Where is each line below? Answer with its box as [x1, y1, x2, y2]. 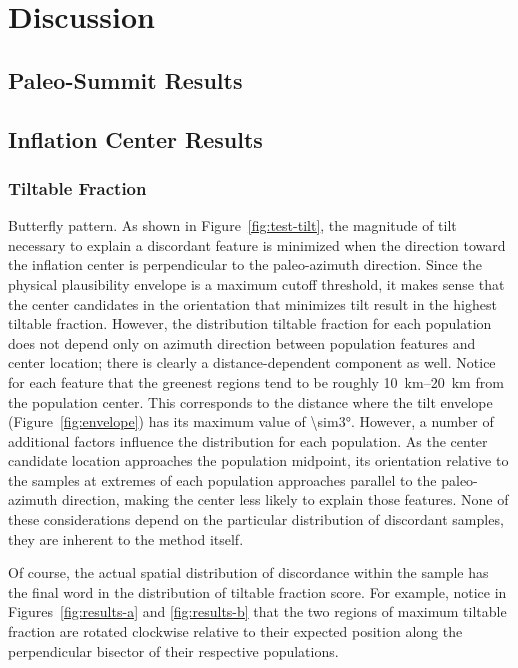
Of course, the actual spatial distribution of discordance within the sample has [8, 562, 489, 583]
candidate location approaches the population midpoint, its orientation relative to [8, 450, 509, 471]
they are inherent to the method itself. [8, 528, 244, 549]
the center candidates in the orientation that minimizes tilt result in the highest [8, 293, 497, 314]
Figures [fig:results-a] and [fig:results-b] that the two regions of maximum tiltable [8, 601, 507, 622]
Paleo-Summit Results [8, 64, 243, 95]
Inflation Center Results [8, 123, 263, 154]
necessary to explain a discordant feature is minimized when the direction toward [8, 234, 506, 255]
